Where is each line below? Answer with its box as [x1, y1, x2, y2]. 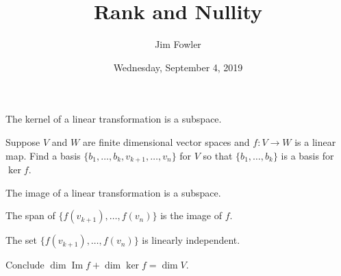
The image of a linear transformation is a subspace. [5, 185, 221, 199]
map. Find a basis [5, 148, 81, 162]
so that [203, 148, 233, 162]
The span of [5, 208, 55, 223]
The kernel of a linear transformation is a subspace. [5, 112, 222, 126]
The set [5, 233, 37, 247]
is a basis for [281, 148, 334, 162]
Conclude [5, 258, 45, 272]
